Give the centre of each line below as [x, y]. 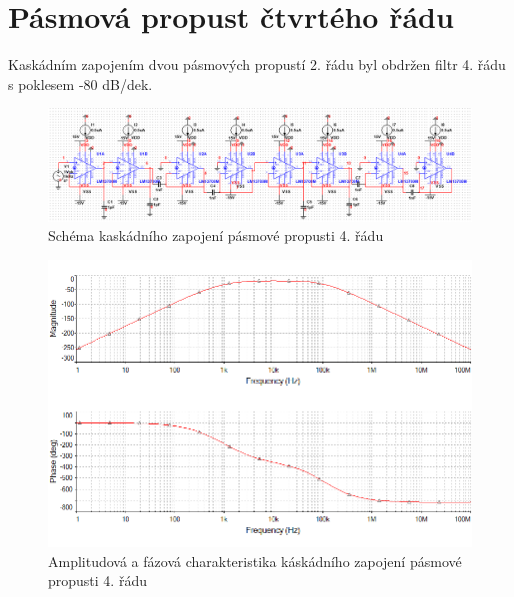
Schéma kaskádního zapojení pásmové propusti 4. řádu [216, 235]
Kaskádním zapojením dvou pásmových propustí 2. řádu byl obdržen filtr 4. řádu [257, 64]
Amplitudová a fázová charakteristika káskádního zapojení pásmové [255, 560]
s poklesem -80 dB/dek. [80, 83]
